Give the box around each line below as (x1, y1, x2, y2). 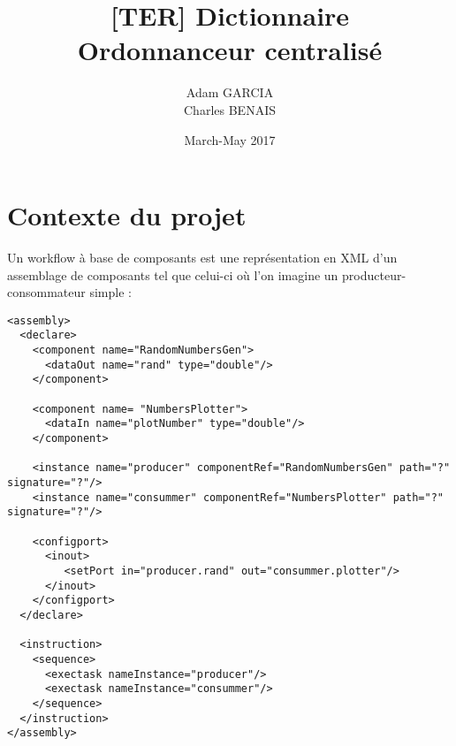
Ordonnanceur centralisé (77, 32, 383, 68)
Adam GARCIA (186, 83, 274, 102)
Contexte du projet (7, 197, 247, 233)
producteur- (342, 265, 407, 284)
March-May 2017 (184, 130, 276, 148)
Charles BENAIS (184, 100, 276, 118)
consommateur (7, 283, 86, 301)
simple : (89, 283, 132, 301)
